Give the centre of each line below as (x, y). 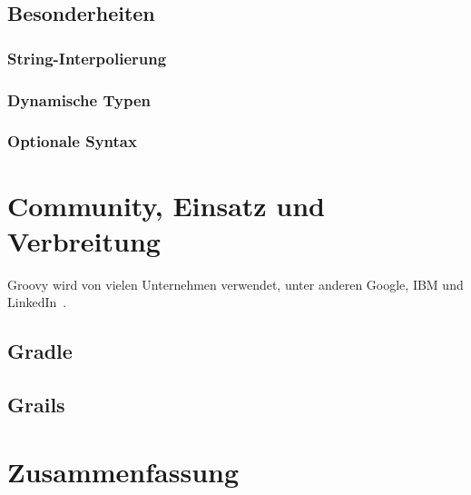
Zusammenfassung (123, 471)
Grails (36, 404)
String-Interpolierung (87, 58)
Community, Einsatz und (167, 205)
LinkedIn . (37, 302)
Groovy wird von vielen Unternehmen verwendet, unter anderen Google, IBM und (235, 284)
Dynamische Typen (79, 99)
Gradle (40, 351)
